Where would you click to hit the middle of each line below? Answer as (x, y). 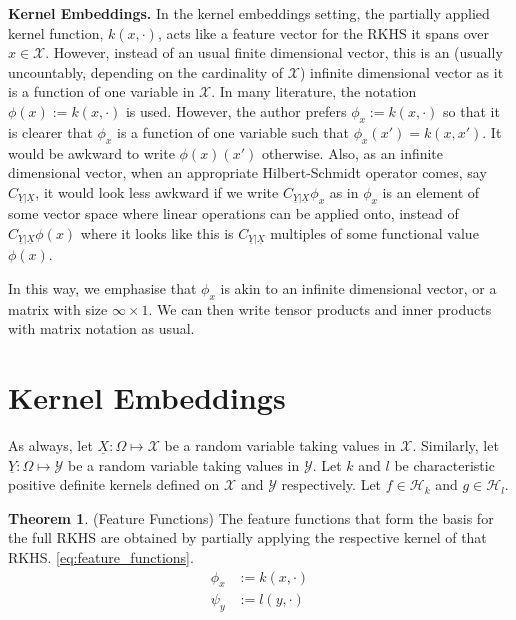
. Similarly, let (455, 444)
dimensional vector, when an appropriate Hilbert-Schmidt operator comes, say (247, 172)
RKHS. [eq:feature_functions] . (101, 556)
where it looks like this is (157, 232)
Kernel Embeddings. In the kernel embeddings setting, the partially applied (249, 13)
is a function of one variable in (101, 91)
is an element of (431, 191)
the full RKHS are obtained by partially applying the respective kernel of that (247, 537)
